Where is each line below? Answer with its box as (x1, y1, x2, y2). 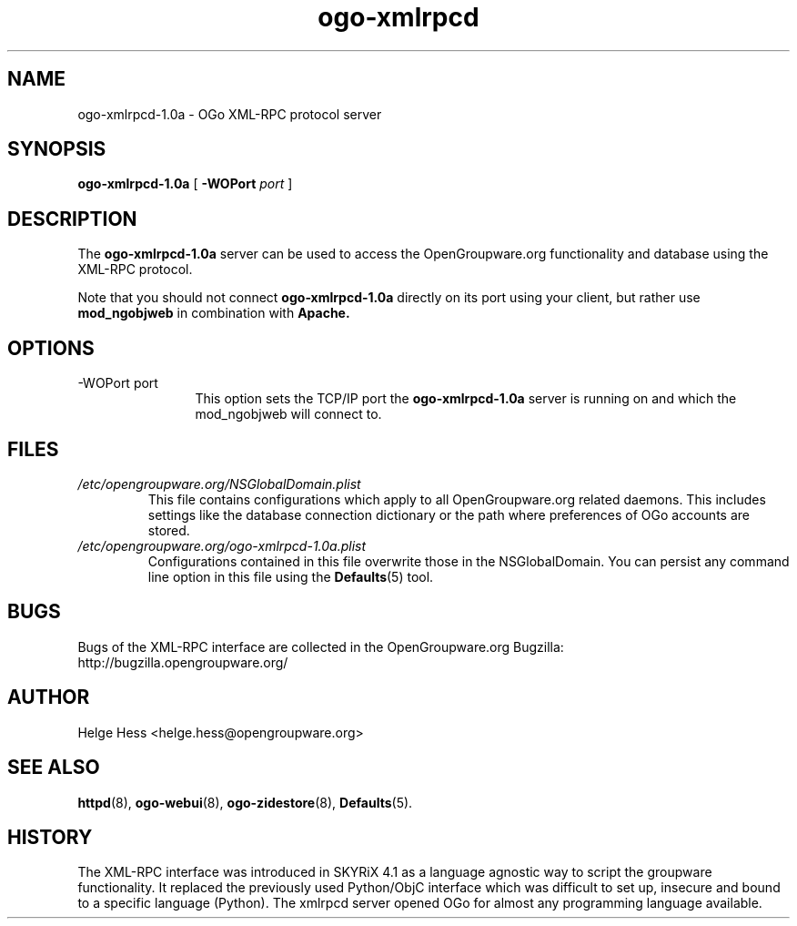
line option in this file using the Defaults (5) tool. (147, 568, 434, 585)
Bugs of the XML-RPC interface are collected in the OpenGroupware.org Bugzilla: (77, 638, 564, 655)
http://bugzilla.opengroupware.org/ (77, 654, 288, 670)
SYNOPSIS (7, 137, 106, 161)
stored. (147, 522, 190, 538)
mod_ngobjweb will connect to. (195, 406, 382, 422)
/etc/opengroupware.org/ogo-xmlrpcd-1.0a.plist (77, 537, 367, 554)
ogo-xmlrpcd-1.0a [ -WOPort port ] (77, 176, 293, 192)
